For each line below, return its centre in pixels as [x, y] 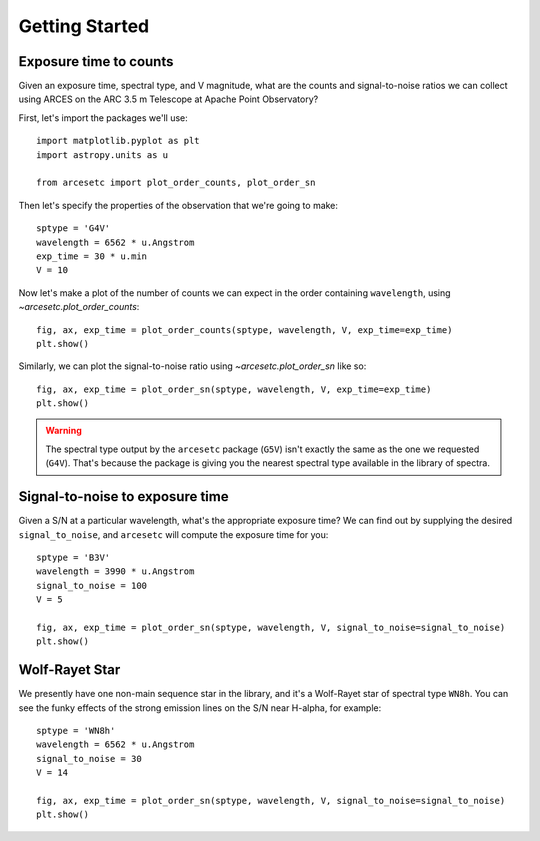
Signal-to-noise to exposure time [123, 496]
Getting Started [84, 26]
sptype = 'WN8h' [76, 730]
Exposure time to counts [96, 61]
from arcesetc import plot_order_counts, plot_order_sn [176, 183]
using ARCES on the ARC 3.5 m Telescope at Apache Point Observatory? [168, 99]
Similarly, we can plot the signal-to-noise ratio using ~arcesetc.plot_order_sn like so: [192, 366]
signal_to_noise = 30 [89, 758]
